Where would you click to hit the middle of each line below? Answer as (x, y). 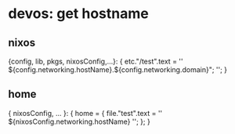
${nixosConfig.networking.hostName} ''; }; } (79, 121)
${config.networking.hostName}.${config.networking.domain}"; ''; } (118, 70)
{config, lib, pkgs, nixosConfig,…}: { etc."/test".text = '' (96, 61)
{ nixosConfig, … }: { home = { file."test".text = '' (85, 113)
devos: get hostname (78, 14)
